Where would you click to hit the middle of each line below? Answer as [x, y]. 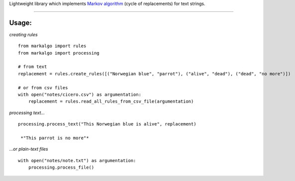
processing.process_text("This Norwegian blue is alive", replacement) [107, 124]
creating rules [23, 34]
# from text [33, 67]
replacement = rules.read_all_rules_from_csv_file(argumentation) [111, 101]
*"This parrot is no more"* [55, 138]
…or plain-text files [29, 149]
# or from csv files [43, 88]
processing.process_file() [61, 168]
